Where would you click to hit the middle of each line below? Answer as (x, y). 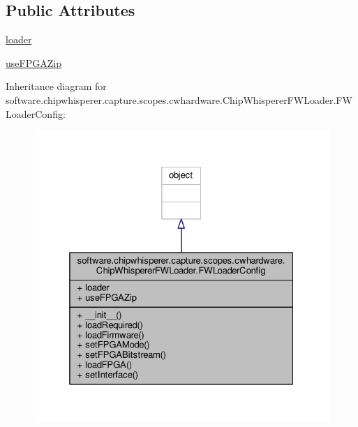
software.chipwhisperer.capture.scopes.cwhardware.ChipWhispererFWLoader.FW (179, 99)
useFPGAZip (33, 62)
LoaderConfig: (36, 113)
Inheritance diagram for (56, 86)
